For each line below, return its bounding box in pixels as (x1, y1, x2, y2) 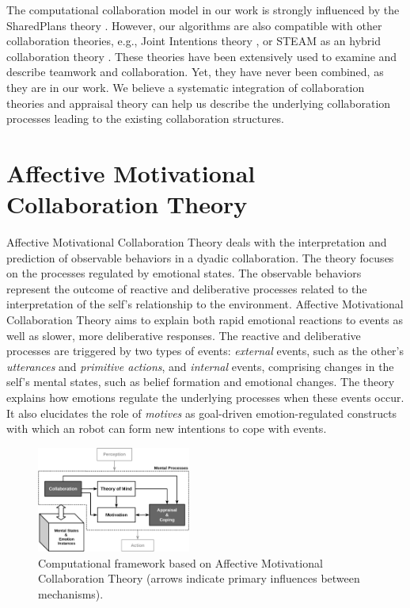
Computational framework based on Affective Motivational (38, 554, 323, 571)
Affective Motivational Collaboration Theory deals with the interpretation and (6, 234, 387, 250)
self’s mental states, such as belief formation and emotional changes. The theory (6, 373, 395, 390)
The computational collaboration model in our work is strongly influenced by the (6, 2, 400, 17)
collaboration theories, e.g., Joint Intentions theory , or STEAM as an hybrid (6, 33, 381, 49)
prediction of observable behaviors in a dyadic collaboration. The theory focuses (6, 249, 394, 266)
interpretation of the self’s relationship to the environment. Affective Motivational (6, 296, 404, 312)
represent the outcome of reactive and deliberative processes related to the (6, 280, 367, 296)
